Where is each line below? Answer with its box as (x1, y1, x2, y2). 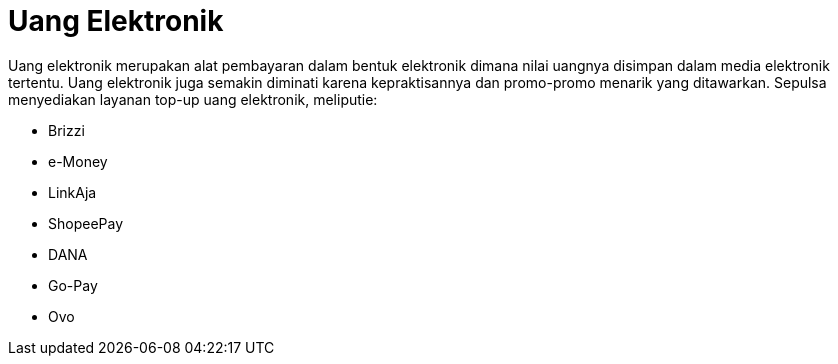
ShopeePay (48, 214, 124, 232)
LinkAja (48, 183, 97, 201)
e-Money (48, 152, 108, 170)
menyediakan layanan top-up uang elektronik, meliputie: (8, 90, 378, 108)
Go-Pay (48, 276, 98, 294)
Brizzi (48, 121, 85, 139)
